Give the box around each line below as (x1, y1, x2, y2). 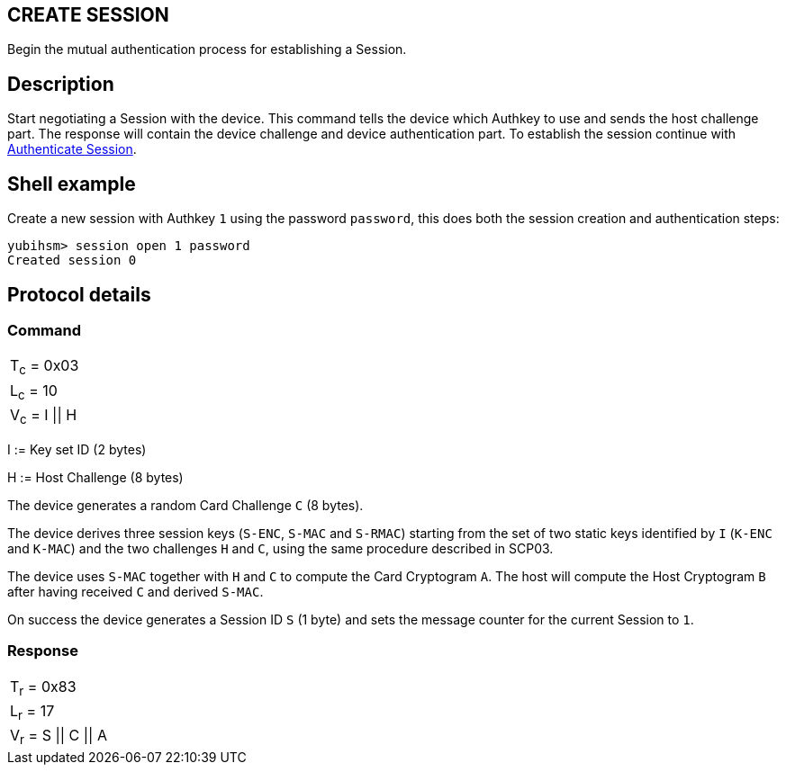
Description (7, 72, 114, 95)
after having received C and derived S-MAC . (7, 583, 264, 599)
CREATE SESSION (7, 4, 169, 26)
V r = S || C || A (10, 726, 107, 748)
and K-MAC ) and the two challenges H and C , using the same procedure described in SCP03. (7, 540, 554, 556)
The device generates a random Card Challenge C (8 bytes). (7, 497, 364, 513)
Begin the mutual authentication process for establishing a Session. (7, 41, 407, 58)
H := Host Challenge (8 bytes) (7, 469, 184, 485)
